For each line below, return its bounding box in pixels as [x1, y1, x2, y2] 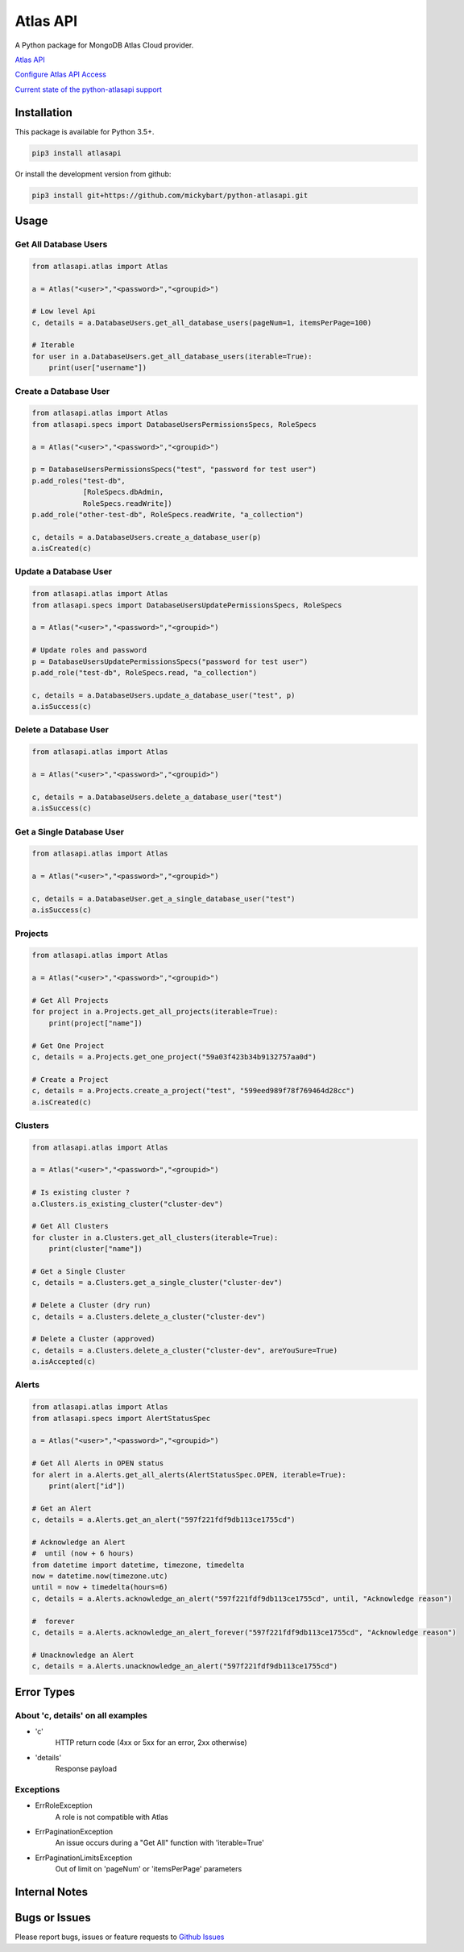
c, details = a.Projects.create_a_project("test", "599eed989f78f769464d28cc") [31, 1086, 355, 1096]
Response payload [55, 1764, 117, 1774]
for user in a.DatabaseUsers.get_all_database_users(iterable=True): [31, 351, 313, 361]
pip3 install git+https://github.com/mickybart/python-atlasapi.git [31, 190, 309, 200]
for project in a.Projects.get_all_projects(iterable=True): [31, 1007, 279, 1017]
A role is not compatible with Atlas [55, 1812, 168, 1821]
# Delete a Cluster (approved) [31, 1334, 156, 1344]
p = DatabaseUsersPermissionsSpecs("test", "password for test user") [31, 465, 317, 475]
